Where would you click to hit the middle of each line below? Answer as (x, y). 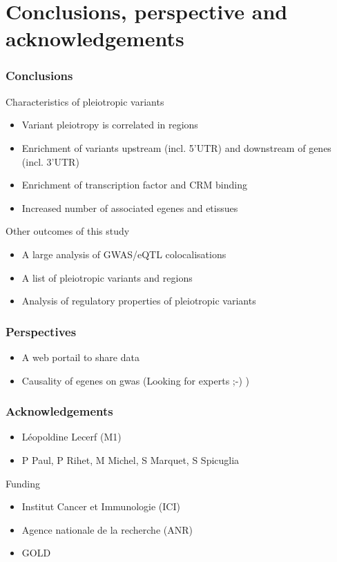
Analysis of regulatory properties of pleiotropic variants (139, 301)
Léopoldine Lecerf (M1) (71, 437)
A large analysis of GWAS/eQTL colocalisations (124, 254)
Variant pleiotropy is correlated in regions (110, 125)
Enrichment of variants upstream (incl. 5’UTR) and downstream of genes (176, 147)
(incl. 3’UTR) (50, 161)
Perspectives (41, 331)
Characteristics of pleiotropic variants (85, 101)
